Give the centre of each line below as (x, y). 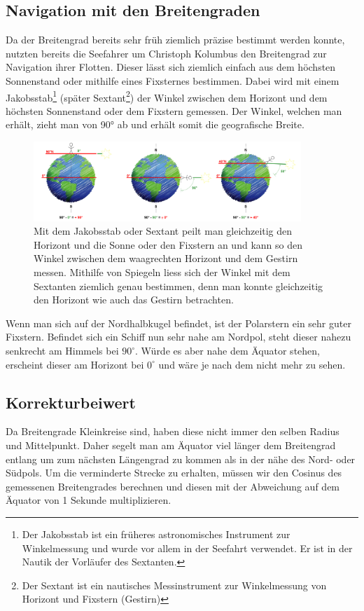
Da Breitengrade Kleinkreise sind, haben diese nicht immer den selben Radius (173, 431)
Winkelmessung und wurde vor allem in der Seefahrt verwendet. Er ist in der (187, 548)
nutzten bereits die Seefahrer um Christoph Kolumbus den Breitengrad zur (166, 53)
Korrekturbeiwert (71, 402)
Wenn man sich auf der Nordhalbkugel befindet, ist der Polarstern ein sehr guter (178, 323)
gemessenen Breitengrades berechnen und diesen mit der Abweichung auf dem (173, 486)
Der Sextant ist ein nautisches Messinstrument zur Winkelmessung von (174, 585)
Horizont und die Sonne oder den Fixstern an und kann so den (168, 244)
